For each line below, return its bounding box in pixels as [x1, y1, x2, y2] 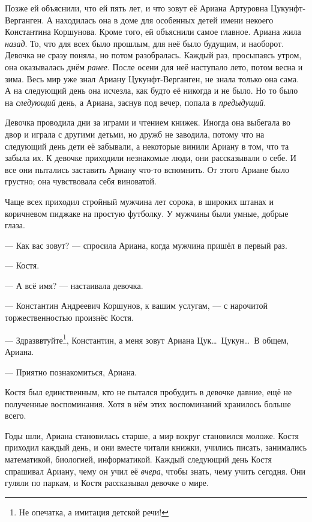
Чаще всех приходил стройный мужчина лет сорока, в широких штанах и [5, 195, 274, 207]
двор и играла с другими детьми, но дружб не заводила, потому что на [5, 127, 265, 140]
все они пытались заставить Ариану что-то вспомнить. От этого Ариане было [5, 163, 290, 175]
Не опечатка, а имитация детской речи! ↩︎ [19, 505, 169, 518]
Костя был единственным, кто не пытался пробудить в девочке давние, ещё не [5, 386, 292, 398]
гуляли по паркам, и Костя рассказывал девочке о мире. [5, 476, 209, 489]
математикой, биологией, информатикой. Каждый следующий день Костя [5, 453, 272, 466]
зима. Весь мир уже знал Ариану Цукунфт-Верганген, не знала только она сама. [5, 72, 299, 85]
